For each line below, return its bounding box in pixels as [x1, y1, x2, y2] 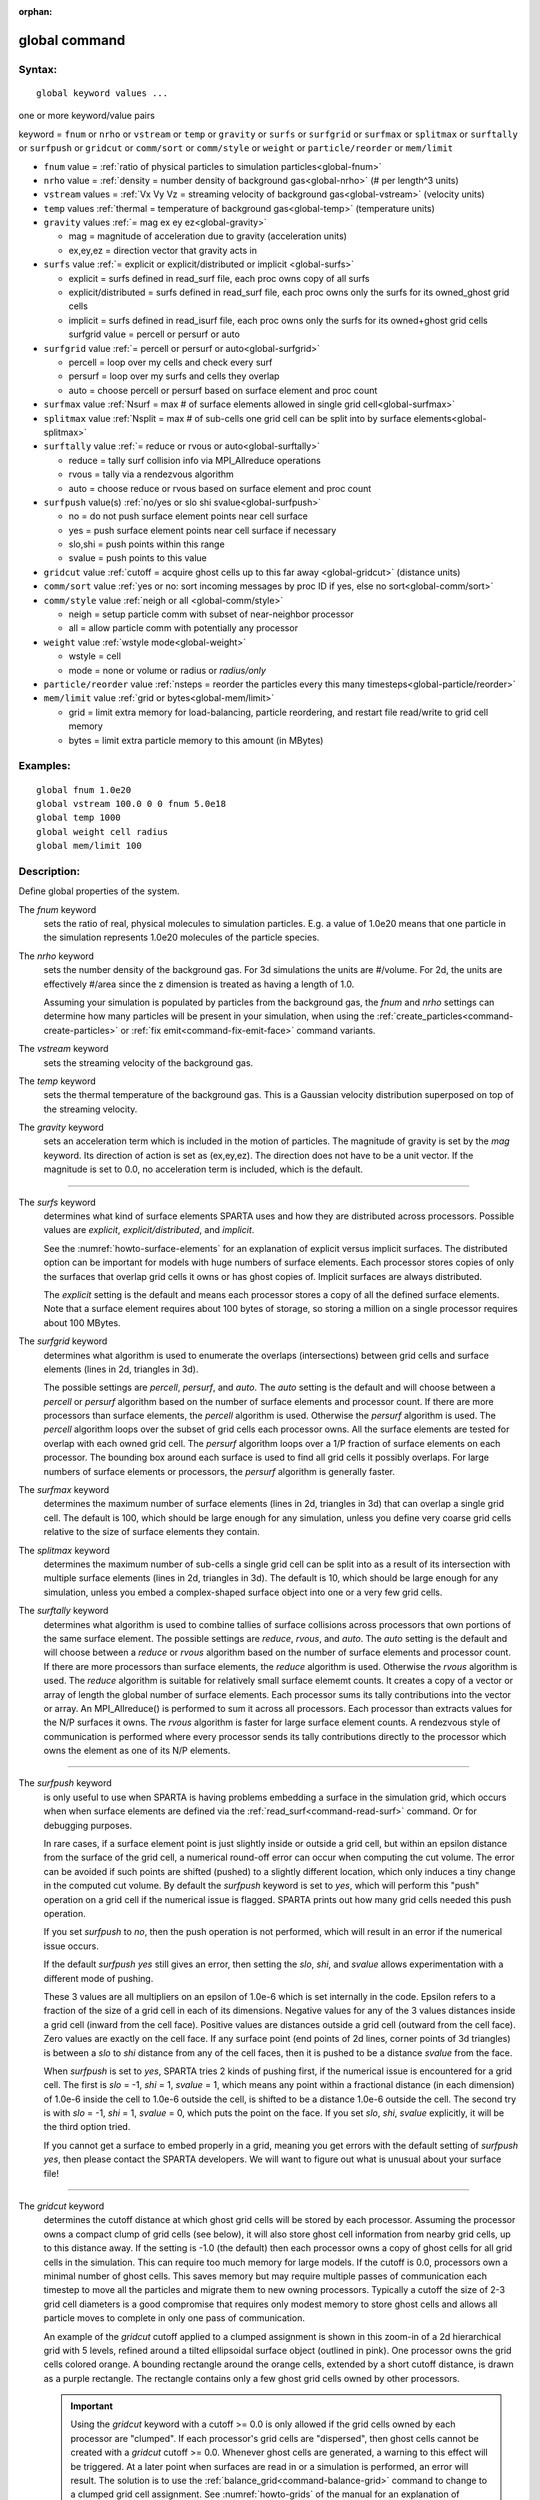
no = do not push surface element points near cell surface [68, 510, 309, 522]
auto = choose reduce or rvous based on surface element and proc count [68, 482, 372, 494]
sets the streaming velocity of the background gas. [43, 1056, 254, 1069]
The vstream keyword [18, 1043, 109, 1055]
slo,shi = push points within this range [68, 538, 225, 550]
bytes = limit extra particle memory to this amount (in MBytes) [68, 734, 324, 746]
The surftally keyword [18, 1605, 109, 1617]
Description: [18, 864, 80, 878]
